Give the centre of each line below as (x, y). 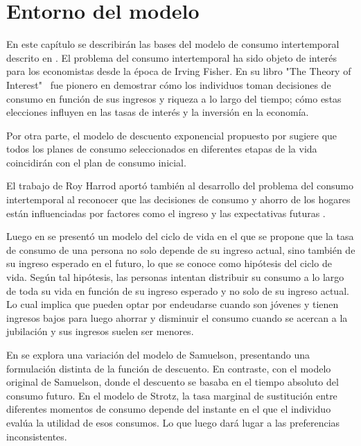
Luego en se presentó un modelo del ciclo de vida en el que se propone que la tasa (180, 236)
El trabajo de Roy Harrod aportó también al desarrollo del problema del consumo (180, 186)
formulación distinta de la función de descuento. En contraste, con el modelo (169, 368)
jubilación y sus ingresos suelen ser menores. (100, 331)
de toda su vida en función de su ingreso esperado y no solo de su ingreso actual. (178, 290)
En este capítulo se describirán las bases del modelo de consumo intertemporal (173, 44)
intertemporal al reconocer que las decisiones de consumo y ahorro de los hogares (178, 199)
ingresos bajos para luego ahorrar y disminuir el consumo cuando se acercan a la (177, 317)
